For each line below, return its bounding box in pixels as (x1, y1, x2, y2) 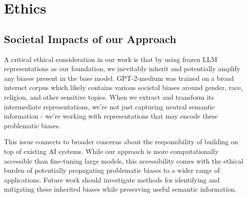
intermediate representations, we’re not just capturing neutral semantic (4, 101, 215, 111)
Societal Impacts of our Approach (4, 31, 176, 46)
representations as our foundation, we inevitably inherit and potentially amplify (4, 63, 241, 74)
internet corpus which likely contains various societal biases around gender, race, (4, 82, 243, 92)
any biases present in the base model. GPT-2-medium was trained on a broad (4, 73, 234, 83)
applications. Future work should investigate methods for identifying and (4, 174, 220, 184)
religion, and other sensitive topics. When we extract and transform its (4, 91, 214, 102)
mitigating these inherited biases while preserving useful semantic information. (4, 184, 237, 194)
